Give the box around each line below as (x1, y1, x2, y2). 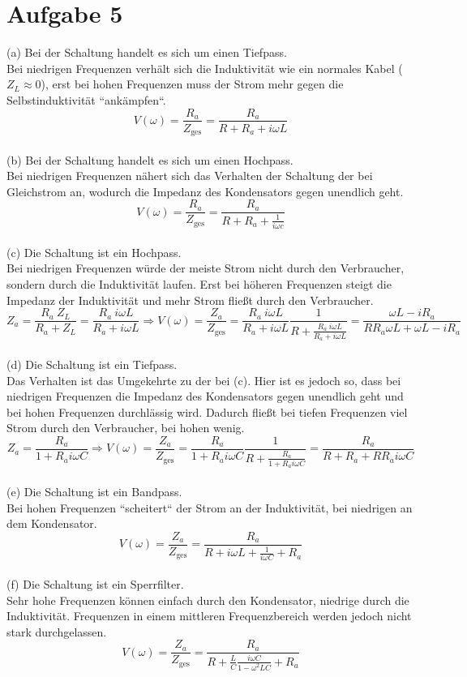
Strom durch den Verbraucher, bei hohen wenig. (6, 419, 245, 436)
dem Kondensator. (6, 515, 97, 532)
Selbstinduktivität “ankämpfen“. (6, 91, 166, 108)
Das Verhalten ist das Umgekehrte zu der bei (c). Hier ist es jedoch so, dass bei (6, 371, 401, 388)
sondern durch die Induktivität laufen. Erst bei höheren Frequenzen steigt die (6, 275, 392, 292)
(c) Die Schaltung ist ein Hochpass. (6, 243, 182, 260)
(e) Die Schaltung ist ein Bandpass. (6, 482, 182, 499)
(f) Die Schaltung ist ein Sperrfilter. (6, 576, 184, 593)
